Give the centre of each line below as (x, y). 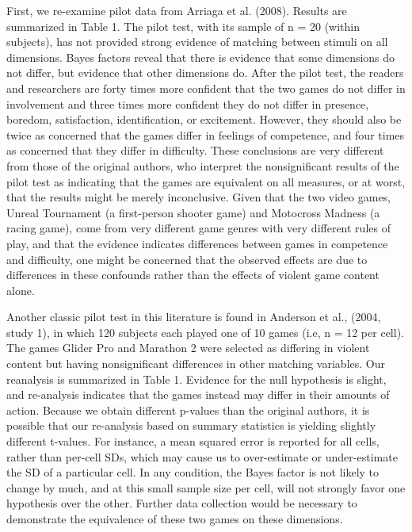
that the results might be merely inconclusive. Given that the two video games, (199, 197)
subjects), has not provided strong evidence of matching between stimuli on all (197, 42)
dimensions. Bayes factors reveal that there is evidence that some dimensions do (201, 57)
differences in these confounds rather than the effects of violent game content (193, 275)
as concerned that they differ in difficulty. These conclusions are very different (195, 150)
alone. (21, 290)
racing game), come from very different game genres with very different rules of (198, 228)
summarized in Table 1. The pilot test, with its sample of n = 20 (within (183, 26)
